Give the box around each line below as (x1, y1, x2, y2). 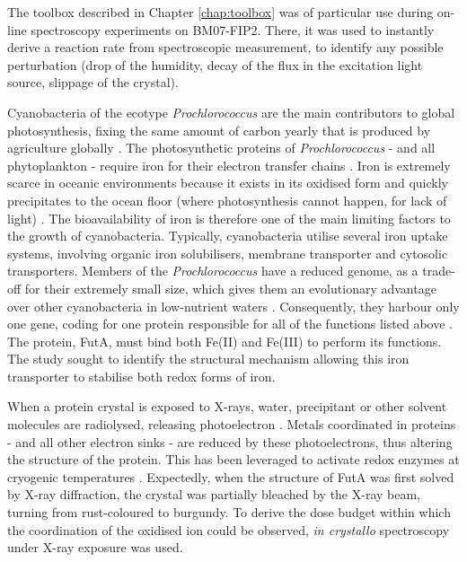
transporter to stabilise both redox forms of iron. (7, 366, 276, 385)
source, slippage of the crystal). (7, 73, 179, 92)
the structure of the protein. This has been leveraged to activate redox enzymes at (7, 450, 460, 469)
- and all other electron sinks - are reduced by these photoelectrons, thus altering (7, 432, 453, 451)
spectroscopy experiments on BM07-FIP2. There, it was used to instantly (31, 20, 435, 39)
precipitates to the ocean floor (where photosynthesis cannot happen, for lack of (7, 190, 447, 209)
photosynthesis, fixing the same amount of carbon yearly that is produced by (7, 120, 431, 139)
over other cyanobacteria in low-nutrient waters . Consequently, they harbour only (7, 296, 460, 315)
